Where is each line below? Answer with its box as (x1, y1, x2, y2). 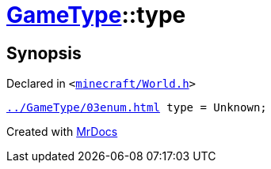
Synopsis (6, 43, 82, 63)
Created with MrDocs (6, 125, 118, 139)
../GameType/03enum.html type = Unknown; (6, 101, 267, 115)
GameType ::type (6, 2, 186, 28)
